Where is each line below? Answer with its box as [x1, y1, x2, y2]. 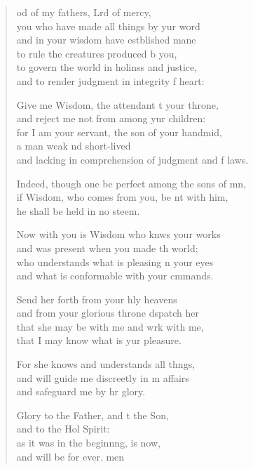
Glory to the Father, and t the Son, [16, 407, 169, 422]
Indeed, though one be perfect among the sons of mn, [16, 176, 247, 190]
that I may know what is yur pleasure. [16, 333, 182, 348]
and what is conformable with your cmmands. [16, 268, 214, 283]
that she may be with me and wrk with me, [16, 319, 204, 333]
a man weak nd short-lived [16, 138, 131, 153]
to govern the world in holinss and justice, [16, 60, 198, 74]
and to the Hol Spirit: [16, 421, 110, 436]
